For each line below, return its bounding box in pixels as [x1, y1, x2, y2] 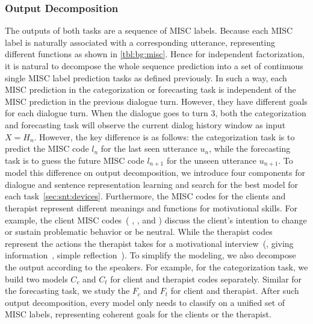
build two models [5, 272, 68, 285]
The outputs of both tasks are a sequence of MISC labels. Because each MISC [5, 24, 293, 37]
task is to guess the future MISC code [5, 154, 144, 166]
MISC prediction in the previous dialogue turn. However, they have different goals [5, 95, 308, 107]
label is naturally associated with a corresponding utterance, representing [5, 36, 276, 48]
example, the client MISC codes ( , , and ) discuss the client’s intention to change [5, 213, 307, 226]
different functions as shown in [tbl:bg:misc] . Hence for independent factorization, [5, 48, 305, 60]
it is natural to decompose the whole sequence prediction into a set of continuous [5, 60, 303, 72]
